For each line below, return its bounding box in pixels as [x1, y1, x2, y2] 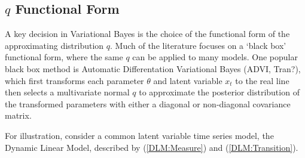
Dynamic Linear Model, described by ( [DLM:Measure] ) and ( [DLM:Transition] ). [5, 141, 298, 153]
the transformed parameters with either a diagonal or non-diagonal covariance [5, 97, 291, 110]
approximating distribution [5, 39, 104, 51]
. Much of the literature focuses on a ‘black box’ [110, 39, 286, 51]
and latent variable [153, 74, 222, 86]
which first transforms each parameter [5, 74, 144, 86]
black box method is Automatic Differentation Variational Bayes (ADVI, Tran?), [5, 62, 301, 75]
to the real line [235, 74, 289, 86]
